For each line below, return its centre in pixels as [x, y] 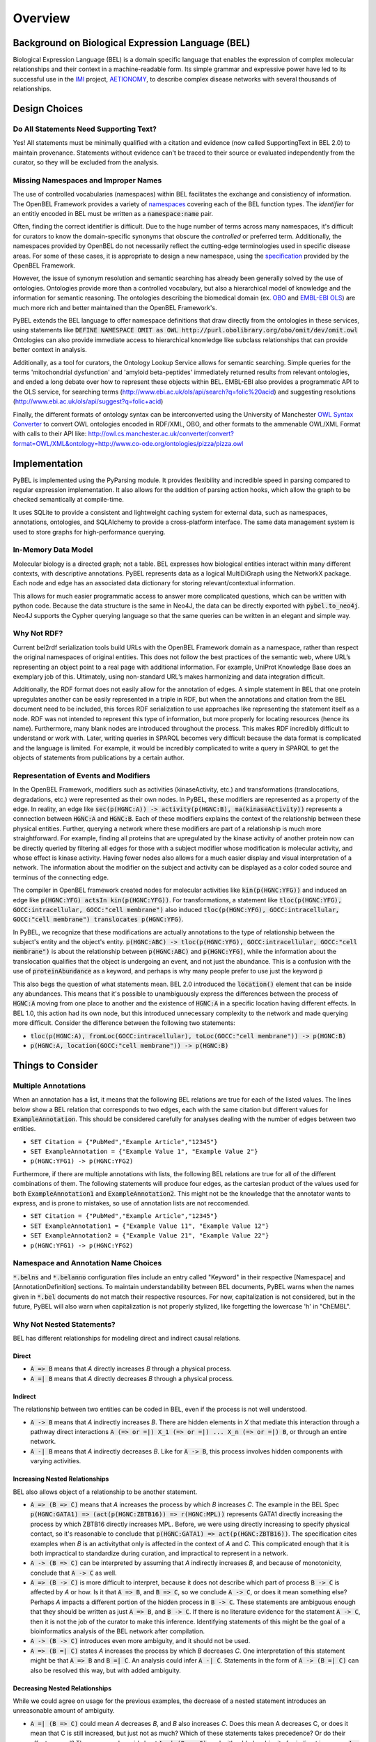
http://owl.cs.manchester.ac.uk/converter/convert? [161, 434]
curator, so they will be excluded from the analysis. [86, 162]
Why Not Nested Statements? [64, 1324]
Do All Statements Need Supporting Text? [85, 129]
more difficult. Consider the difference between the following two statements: [124, 1023]
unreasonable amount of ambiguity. [64, 1711]
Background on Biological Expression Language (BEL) [132, 43]
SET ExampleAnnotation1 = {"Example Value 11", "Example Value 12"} [150, 1226]
